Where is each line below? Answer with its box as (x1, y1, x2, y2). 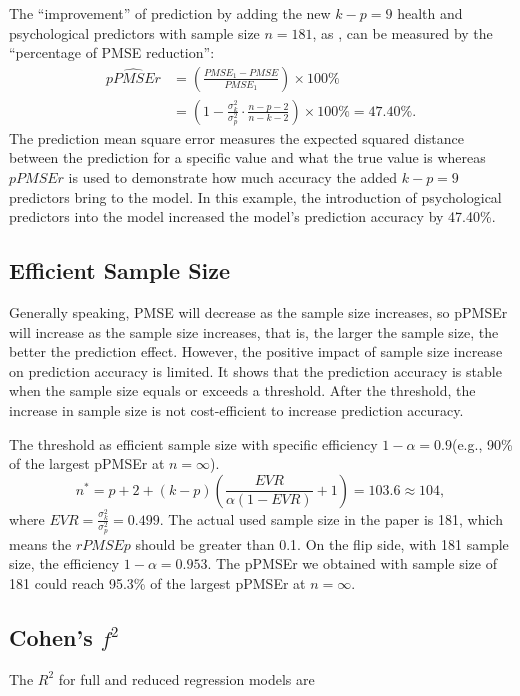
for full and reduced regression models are (58, 668, 315, 689)
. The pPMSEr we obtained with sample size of (207, 553, 497, 574)
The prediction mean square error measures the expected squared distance (9, 127, 464, 148)
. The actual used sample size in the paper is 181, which (159, 508, 503, 529)
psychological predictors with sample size (9, 22, 260, 43)
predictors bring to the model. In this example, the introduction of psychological (9, 186, 502, 207)
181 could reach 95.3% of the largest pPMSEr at (9, 572, 306, 593)
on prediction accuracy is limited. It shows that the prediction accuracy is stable (9, 360, 502, 381)
